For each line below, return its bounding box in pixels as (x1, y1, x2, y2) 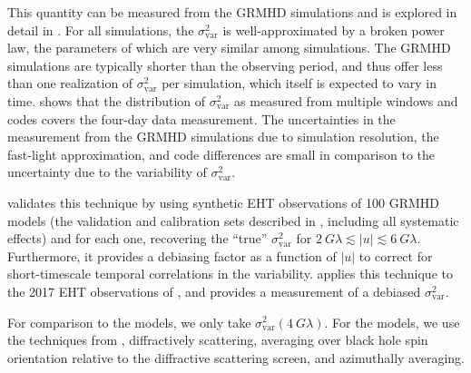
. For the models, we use (324, 312, 460, 331)
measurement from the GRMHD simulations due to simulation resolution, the (7, 127, 439, 146)
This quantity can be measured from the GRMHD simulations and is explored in (7, 3, 457, 21)
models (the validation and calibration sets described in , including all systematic (7, 211, 459, 230)
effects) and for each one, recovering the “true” (7, 229, 268, 248)
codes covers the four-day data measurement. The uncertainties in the (7, 109, 396, 128)
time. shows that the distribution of (7, 91, 206, 110)
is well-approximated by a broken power (222, 20, 445, 39)
